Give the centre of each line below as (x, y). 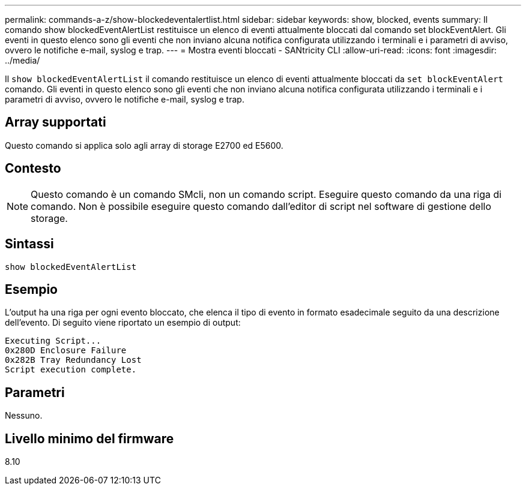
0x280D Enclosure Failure (66, 351)
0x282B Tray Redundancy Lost (73, 360)
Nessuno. (24, 416)
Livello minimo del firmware (89, 438)
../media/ (23, 60)
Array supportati (56, 122)
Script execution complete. (71, 370)
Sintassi (29, 244)
